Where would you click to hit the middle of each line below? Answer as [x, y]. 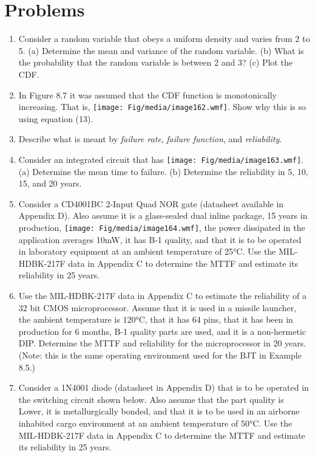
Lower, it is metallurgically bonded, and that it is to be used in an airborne [159, 411]
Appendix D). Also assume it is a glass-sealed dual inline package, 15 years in [163, 215]
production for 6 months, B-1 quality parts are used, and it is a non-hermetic [162, 331]
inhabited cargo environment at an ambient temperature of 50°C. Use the [155, 423]
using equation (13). [56, 118]
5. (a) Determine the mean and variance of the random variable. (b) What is [161, 50]
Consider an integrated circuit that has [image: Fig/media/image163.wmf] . [161, 159]
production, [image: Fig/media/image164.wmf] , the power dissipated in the [162, 227]
